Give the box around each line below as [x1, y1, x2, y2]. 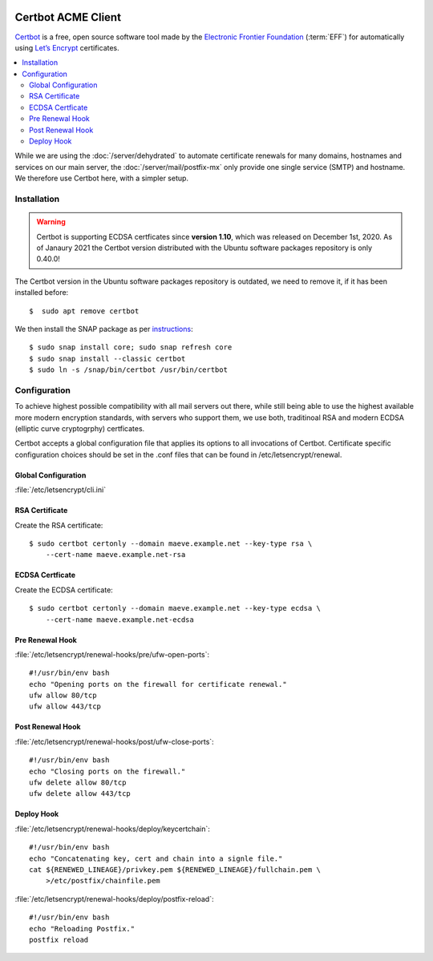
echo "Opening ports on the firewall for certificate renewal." [29, 680, 288, 688]
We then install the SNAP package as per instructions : [14, 324, 193, 333]
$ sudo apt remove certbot [29, 306, 140, 316]
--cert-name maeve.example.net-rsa [45, 550, 186, 559]
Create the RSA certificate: [14, 520, 103, 530]
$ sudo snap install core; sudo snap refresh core [29, 343, 233, 352]
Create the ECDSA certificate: [14, 585, 114, 595]
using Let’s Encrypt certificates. [14, 42, 119, 52]
